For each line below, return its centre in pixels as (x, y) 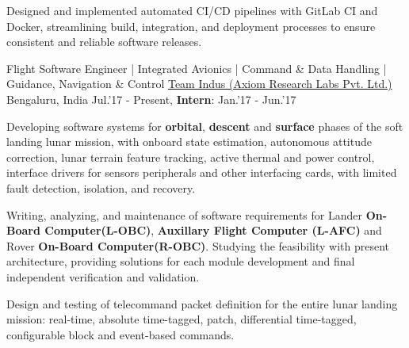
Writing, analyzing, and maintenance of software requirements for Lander (185, 214)
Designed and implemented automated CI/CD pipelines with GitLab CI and (192, 10)
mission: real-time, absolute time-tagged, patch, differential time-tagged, (182, 319)
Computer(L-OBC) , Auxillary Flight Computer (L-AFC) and (213, 230)
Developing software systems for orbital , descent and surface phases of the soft (205, 126)
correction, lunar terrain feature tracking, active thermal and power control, (191, 157)
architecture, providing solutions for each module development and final (181, 261)
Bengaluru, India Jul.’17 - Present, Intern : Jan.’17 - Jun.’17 (151, 99)
